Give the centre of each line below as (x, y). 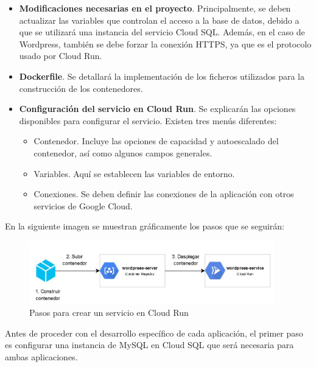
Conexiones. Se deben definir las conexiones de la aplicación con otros (164, 194)
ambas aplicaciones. (41, 357)
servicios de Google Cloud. (83, 205)
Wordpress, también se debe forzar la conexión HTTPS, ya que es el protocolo (165, 44)
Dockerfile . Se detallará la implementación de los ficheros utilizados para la (162, 76)
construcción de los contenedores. (81, 88)
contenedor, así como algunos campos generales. (123, 152)
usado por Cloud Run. (61, 56)
